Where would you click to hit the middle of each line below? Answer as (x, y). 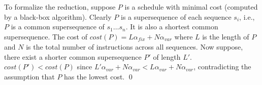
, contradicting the (222, 67)
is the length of (226, 36)
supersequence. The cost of (46, 36)
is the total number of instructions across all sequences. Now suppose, (135, 47)
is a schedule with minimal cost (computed (191, 7)
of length (167, 56)
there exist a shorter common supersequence (73, 56)
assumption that (29, 77)
